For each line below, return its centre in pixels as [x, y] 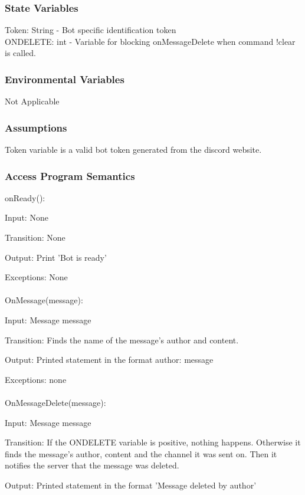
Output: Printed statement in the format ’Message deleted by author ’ [131, 485]
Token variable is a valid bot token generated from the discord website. [133, 150]
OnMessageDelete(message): [55, 402]
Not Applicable [32, 101]
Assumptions [36, 127]
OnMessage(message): [44, 300]
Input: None [27, 217]
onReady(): [25, 197]
